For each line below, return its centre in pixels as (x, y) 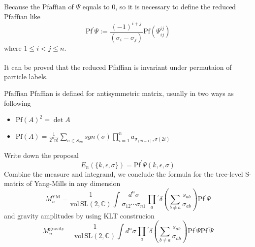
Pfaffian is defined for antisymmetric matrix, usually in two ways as (132, 93)
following (17, 103)
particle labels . (26, 77)
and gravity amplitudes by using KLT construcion (79, 215)
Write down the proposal (41, 155)
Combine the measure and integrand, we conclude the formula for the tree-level (124, 173)
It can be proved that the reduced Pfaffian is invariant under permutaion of (118, 67)
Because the (22, 6)
